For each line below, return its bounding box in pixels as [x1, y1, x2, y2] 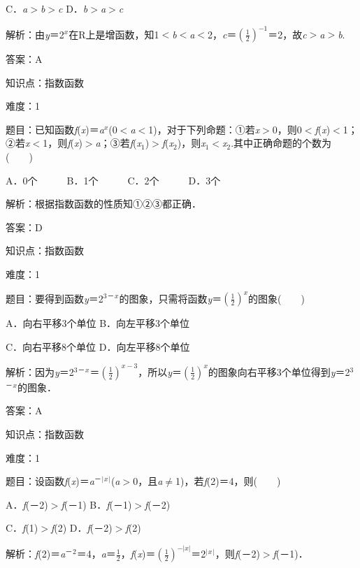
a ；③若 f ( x [95, 136, 141, 150]
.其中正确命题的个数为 [231, 136, 332, 150]
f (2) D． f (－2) [50, 520, 113, 535]
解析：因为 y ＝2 [6, 364, 74, 379]
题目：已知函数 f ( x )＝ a [6, 122, 104, 136]
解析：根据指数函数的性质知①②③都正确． [6, 196, 201, 211]
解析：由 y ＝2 [6, 27, 64, 41]
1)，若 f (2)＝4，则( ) [175, 474, 281, 488]
